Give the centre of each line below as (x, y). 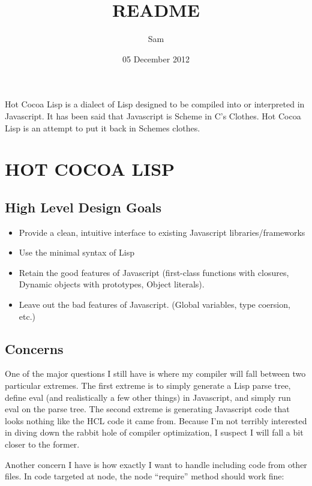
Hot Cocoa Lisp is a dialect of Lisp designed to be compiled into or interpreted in (155, 104)
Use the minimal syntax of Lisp (76, 252)
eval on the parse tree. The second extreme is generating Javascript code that (147, 409)
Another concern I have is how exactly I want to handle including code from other (156, 464)
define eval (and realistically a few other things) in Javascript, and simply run (148, 397)
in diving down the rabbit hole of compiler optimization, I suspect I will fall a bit (154, 432)
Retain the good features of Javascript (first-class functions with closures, (154, 272)
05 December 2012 (156, 58)
